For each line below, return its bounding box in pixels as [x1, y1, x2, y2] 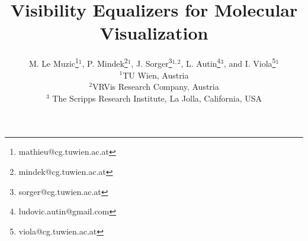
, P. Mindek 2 [82, 56, 128, 69]
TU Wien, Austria [123, 69, 189, 81]
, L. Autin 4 [181, 56, 221, 69]
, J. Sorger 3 [131, 56, 172, 69]
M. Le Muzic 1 [28, 56, 79, 69]
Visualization [100, 21, 208, 45]
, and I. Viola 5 [223, 56, 276, 69]
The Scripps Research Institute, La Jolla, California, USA [52, 92, 262, 104]
